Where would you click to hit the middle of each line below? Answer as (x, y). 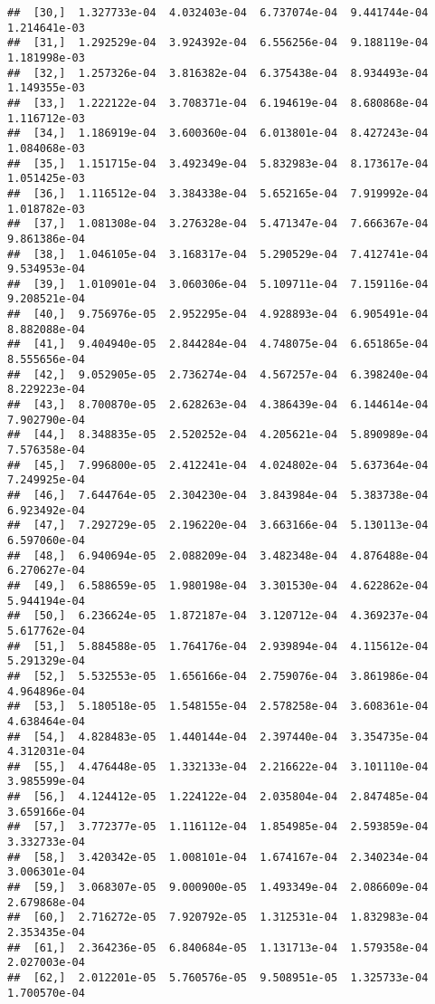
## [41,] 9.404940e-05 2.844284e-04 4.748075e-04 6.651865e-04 (218, 344)
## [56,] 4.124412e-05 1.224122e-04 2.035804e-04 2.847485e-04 (218, 797)
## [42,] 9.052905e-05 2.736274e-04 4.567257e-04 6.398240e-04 (218, 374)
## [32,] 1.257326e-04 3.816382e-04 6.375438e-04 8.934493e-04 (218, 73)
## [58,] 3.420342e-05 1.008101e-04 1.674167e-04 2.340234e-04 (218, 857)
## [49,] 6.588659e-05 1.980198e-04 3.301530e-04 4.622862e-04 (218, 585)
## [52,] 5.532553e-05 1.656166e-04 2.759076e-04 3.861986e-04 (218, 676)
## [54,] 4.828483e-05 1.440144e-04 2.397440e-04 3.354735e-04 (218, 736)
